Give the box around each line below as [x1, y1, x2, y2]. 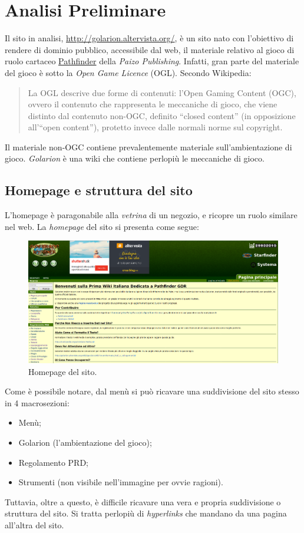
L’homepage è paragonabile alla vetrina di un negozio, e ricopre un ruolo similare [5, 209, 298, 221]
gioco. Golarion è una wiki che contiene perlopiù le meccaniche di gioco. [5, 152, 265, 164]
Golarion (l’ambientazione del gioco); [18, 436, 152, 449]
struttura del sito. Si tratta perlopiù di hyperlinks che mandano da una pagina [5, 507, 287, 519]
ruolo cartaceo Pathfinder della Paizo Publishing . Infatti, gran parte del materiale [5, 55, 299, 67]
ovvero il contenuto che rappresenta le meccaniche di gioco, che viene [28, 98, 277, 110]
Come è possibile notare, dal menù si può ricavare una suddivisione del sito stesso [5, 385, 299, 397]
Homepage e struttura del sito [5, 181, 193, 199]
